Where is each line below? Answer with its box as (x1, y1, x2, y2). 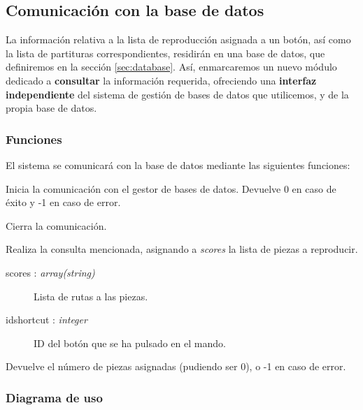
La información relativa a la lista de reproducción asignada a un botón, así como (6, 32, 351, 47)
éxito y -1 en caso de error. (6, 195, 121, 210)
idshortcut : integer (6, 312, 87, 327)
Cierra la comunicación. (6, 218, 107, 233)
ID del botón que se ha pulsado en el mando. (34, 335, 226, 350)
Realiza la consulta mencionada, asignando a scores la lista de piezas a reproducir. (6, 242, 358, 256)
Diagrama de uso (6, 388, 103, 406)
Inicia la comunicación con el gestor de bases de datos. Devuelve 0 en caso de (6, 181, 336, 196)
